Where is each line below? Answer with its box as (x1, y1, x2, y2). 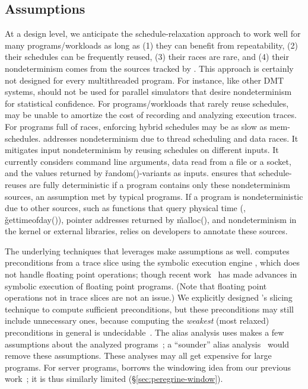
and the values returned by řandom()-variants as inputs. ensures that (5, 167, 256, 179)
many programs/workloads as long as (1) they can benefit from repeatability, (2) (5, 39, 299, 51)
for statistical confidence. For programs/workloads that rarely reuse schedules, (5, 97, 289, 109)
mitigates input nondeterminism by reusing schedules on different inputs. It (5, 144, 279, 156)
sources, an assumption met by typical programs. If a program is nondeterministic (5, 190, 303, 202)
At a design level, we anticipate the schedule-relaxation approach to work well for (5, 27, 301, 40)
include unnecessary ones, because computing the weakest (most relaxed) (5, 314, 269, 327)
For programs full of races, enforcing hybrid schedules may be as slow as (5, 120, 267, 132)
